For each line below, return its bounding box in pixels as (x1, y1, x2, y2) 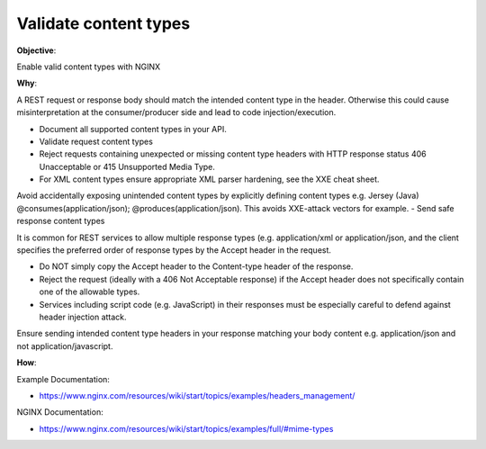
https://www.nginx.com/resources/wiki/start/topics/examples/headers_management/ (39, 390, 355, 400)
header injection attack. (39, 311, 127, 322)
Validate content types (16, 13, 191, 33)
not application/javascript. (16, 340, 113, 351)
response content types (16, 216, 105, 227)
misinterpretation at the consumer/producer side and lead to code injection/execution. (16, 107, 337, 118)
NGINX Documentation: (16, 407, 103, 418)
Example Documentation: (16, 373, 110, 384)
